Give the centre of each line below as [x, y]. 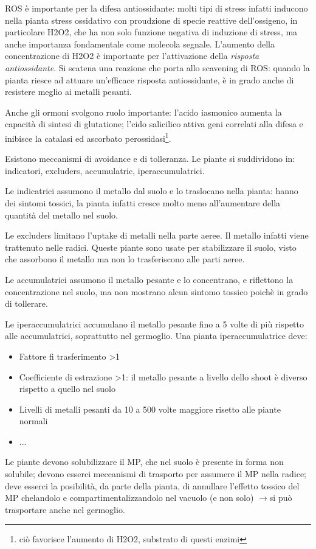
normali [33, 421]
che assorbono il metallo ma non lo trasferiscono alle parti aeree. [125, 259]
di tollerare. [26, 303]
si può [281, 498]
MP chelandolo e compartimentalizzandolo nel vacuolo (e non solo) [129, 498]
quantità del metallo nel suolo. [61, 215]
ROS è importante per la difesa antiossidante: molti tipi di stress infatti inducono [156, 8]
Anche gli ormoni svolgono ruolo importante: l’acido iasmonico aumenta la [143, 112]
